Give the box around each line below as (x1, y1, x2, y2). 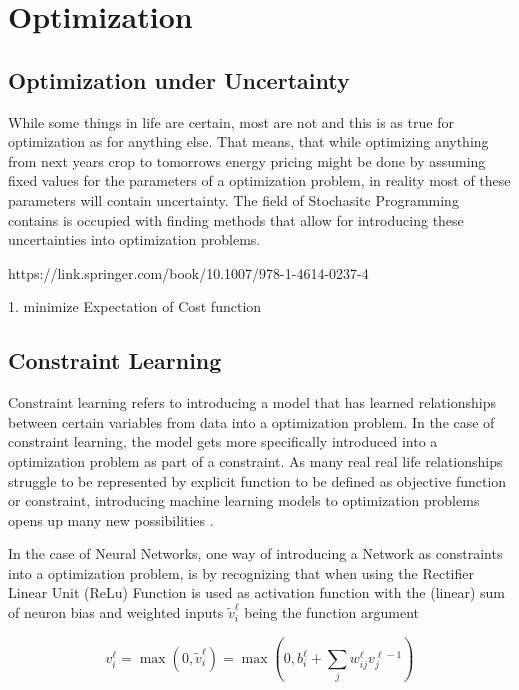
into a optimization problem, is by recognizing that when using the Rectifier (8, 562, 474, 583)
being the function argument (244, 602, 419, 623)
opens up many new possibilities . (8, 509, 214, 530)
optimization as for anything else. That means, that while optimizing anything (8, 131, 489, 152)
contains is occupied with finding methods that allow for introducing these (8, 209, 464, 230)
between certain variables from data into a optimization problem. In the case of (8, 411, 495, 432)
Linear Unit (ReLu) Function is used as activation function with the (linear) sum (8, 582, 506, 603)
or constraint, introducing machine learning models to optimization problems (8, 490, 480, 511)
